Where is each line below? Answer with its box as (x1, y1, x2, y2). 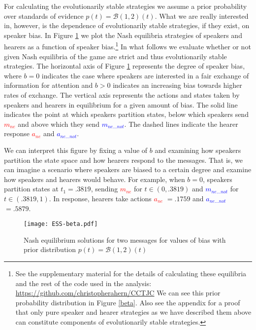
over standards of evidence (4, 10, 84, 21)
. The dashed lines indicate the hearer (124, 118, 238, 129)
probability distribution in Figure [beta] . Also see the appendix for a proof (15, 297, 240, 307)
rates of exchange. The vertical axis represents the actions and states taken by (4, 90, 240, 100)
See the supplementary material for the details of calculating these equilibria (15, 268, 247, 278)
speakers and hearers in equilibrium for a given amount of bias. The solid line (4, 99, 238, 110)
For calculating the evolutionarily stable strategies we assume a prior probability (4, 1, 247, 11)
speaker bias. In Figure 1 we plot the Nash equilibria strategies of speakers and (4, 30, 242, 40)
